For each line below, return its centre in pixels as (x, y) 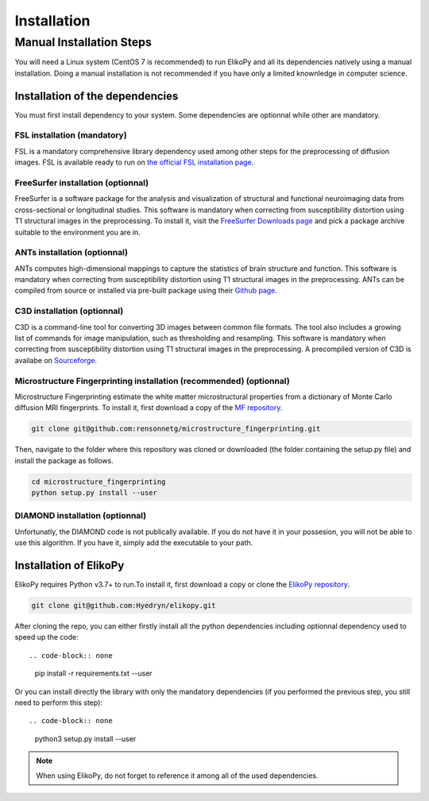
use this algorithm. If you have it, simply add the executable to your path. (134, 543)
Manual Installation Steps (83, 42)
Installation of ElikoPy (70, 565)
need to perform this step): (59, 702)
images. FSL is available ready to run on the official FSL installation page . (134, 162)
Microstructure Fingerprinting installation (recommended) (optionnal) (152, 381)
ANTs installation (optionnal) (71, 253)
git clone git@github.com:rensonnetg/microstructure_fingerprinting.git (176, 429)
